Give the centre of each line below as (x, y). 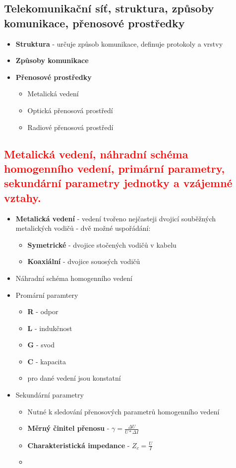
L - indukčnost (50, 328)
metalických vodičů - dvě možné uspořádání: (83, 228)
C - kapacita (47, 361)
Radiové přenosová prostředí (70, 127)
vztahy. (23, 197)
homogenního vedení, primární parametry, (115, 168)
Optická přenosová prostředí (70, 110)
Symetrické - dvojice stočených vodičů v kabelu (102, 244)
